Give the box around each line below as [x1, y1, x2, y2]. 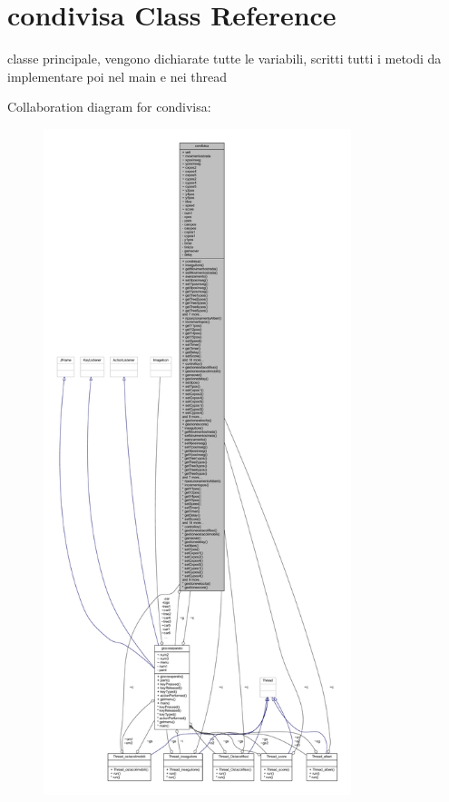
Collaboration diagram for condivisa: [7, 97, 211, 116]
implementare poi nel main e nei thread [7, 66, 227, 85]
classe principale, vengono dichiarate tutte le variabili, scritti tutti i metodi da [7, 49, 442, 68]
